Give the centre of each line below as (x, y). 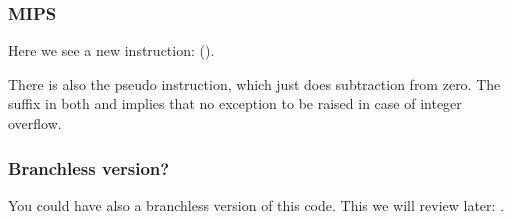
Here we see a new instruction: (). (111, 50)
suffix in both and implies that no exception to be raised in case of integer (235, 103)
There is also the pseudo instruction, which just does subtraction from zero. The (254, 83)
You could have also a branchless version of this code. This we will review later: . (256, 204)
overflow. (35, 123)
